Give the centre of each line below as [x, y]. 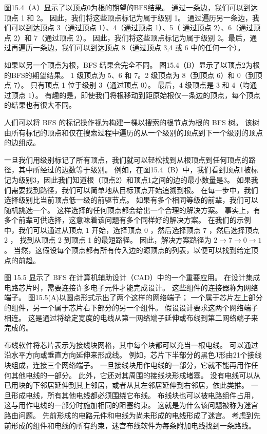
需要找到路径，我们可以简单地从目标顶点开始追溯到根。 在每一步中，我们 [135, 190]
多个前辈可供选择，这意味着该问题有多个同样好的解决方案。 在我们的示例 [128, 220]
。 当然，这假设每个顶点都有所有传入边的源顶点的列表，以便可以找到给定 [128, 250]
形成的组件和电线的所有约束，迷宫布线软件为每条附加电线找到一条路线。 [133, 425]
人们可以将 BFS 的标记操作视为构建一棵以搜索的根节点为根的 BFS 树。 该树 [132, 122]
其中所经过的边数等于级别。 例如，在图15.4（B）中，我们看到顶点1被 [135, 170]
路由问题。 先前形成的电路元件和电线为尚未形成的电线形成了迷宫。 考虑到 [129, 415]
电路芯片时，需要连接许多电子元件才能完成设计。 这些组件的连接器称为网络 [131, 287]
